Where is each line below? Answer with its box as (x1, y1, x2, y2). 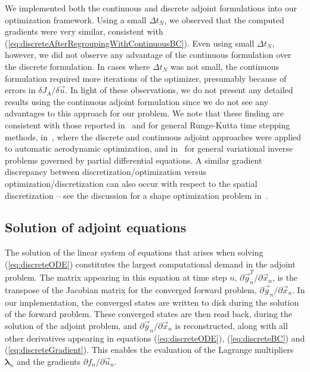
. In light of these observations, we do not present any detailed (65, 84, 293, 96)
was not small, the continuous (170, 60, 279, 72)
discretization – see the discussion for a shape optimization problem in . (5, 189, 268, 201)
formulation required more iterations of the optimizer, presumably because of (5, 72, 287, 84)
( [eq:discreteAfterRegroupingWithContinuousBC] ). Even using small (5, 36, 255, 49)
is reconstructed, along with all (175, 319, 288, 331)
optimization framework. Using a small (5, 13, 147, 26)
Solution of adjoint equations (5, 218, 187, 236)
